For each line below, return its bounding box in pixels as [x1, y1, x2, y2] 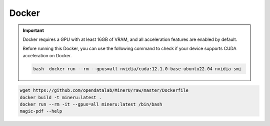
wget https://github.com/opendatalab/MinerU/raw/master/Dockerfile [19, 88, 189, 93]
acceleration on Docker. [22, 52, 72, 58]
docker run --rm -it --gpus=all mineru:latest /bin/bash [19, 102, 162, 107]
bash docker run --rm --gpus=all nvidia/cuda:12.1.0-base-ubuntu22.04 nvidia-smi [33, 66, 242, 72]
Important [22, 27, 44, 33]
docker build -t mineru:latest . [19, 95, 102, 100]
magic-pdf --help [19, 109, 62, 114]
